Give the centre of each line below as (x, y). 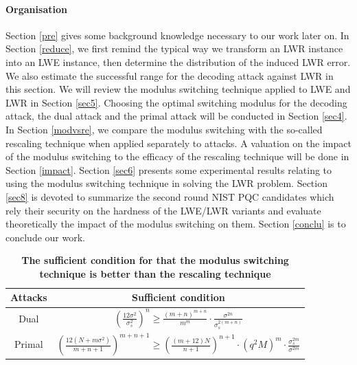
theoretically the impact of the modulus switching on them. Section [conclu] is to (176, 224)
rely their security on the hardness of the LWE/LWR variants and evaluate (163, 210)
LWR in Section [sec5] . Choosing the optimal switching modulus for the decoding (176, 102)
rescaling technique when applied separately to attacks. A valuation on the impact (178, 143)
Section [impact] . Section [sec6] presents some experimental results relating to (169, 169)
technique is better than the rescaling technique (155, 273)
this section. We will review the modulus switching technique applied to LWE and (178, 89)
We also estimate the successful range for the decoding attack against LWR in (170, 75)
